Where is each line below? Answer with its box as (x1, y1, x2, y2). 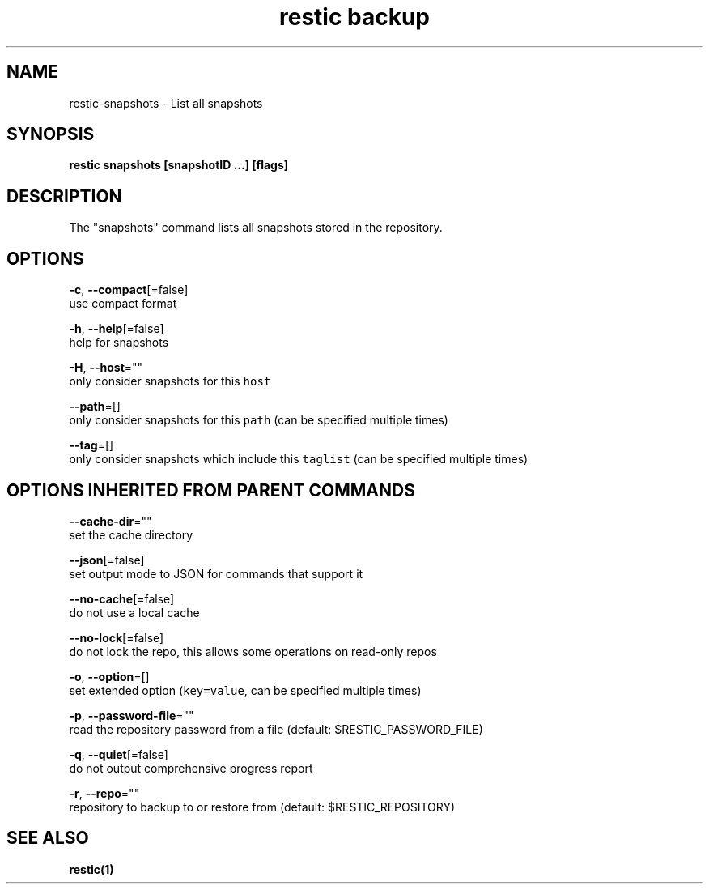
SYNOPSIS (6, 124, 95, 145)
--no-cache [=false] (69, 591, 175, 606)
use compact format (69, 296, 177, 311)
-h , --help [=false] (69, 322, 164, 336)
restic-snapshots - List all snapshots (69, 96, 263, 110)
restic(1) (69, 862, 114, 876)
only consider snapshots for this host (69, 374, 271, 389)
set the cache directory (69, 527, 193, 542)
